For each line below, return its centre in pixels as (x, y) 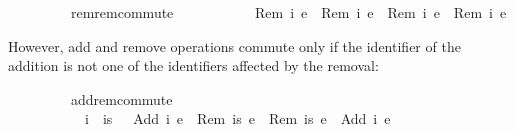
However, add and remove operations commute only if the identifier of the (234, 45)
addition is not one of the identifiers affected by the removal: (193, 65)
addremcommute (121, 98)
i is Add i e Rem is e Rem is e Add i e (237, 118)
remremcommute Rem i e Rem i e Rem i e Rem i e (288, 12)
